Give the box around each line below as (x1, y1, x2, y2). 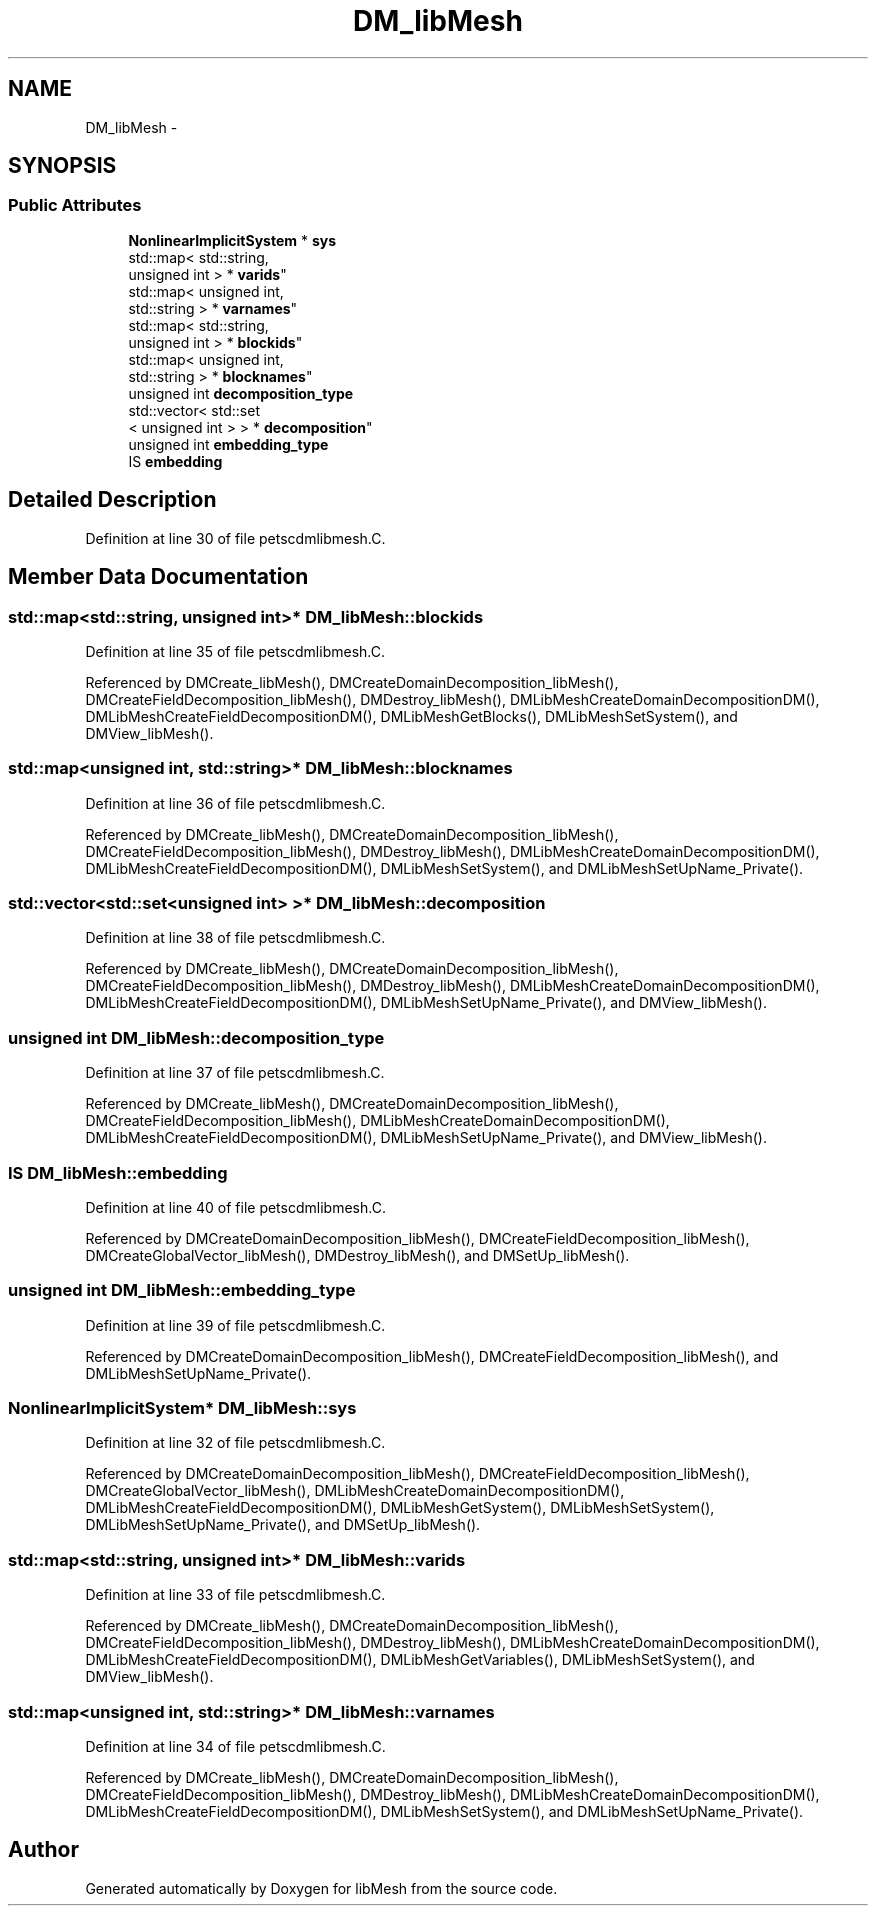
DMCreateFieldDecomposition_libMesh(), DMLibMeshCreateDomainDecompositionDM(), (85, 1112, 670, 1130)
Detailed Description (8, 487, 217, 513)
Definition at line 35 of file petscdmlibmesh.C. (85, 642, 385, 660)
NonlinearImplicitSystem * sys (128, 231, 337, 249)
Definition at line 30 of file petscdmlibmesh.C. (85, 529, 386, 547)
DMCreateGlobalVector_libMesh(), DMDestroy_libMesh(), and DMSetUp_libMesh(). (85, 1246, 630, 1264)
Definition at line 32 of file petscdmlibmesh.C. (85, 1434, 386, 1452)
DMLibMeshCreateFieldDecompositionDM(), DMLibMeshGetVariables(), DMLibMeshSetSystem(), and (85, 1651, 755, 1669)
